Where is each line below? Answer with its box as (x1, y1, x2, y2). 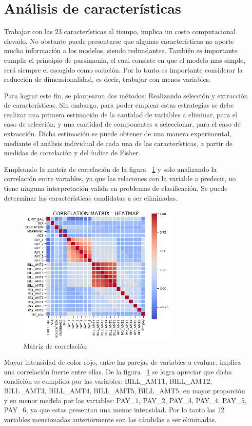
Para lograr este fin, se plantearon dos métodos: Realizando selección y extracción (4, 90, 248, 100)
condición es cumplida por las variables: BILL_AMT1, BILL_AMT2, (4, 376, 212, 386)
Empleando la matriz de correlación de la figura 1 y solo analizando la (4, 164, 217, 174)
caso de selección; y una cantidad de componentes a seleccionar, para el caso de (4, 119, 241, 129)
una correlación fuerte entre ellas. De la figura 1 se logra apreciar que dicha (4, 366, 232, 376)
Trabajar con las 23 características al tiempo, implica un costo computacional (4, 26, 235, 37)
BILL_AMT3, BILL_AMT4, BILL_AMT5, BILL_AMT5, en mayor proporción (4, 386, 245, 396)
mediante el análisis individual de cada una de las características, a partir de (4, 138, 233, 148)
